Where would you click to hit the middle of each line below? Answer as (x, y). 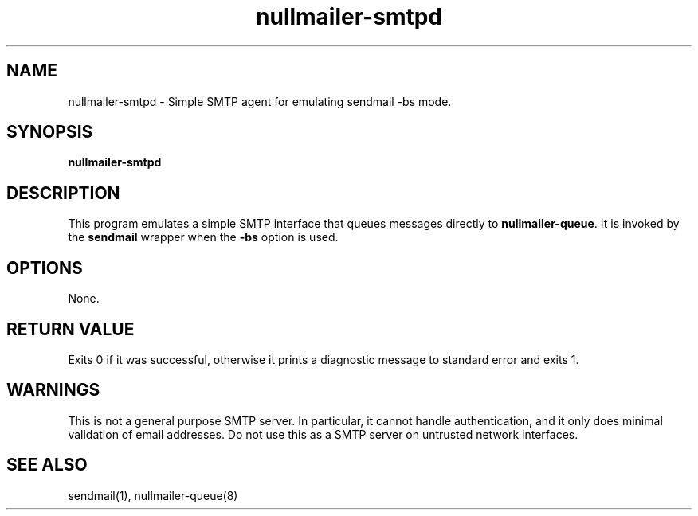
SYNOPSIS (50, 132)
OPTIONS (45, 268)
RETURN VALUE (71, 329)
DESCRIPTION (63, 193)
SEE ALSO (47, 465)
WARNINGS (53, 390)
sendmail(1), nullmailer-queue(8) (153, 495)
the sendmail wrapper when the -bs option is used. (203, 237)
